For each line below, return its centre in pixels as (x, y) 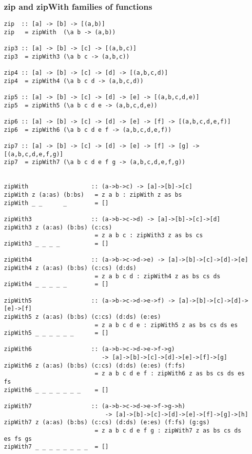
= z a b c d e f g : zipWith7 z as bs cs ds (168, 431)
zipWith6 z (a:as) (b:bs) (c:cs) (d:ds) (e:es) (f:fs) (95, 365)
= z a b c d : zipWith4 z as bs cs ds (157, 276)
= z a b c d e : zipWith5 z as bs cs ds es (166, 325)
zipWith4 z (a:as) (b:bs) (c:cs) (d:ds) (70, 268)
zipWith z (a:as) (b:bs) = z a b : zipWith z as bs (93, 195)
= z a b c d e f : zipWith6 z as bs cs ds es (170, 374)
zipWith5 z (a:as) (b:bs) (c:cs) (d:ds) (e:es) (83, 317)
